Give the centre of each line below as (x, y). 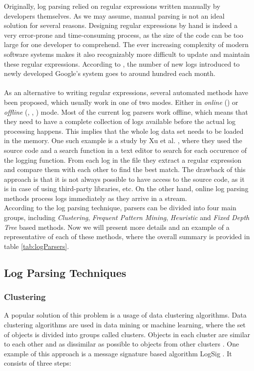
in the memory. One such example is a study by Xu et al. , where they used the (123, 140)
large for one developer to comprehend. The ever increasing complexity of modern (126, 44)
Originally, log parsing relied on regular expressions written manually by (112, 6)
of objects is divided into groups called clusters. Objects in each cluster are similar (127, 334)
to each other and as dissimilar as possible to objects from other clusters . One (122, 344)
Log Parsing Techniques (65, 272)
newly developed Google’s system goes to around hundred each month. (110, 73)
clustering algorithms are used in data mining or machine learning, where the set (125, 325)
